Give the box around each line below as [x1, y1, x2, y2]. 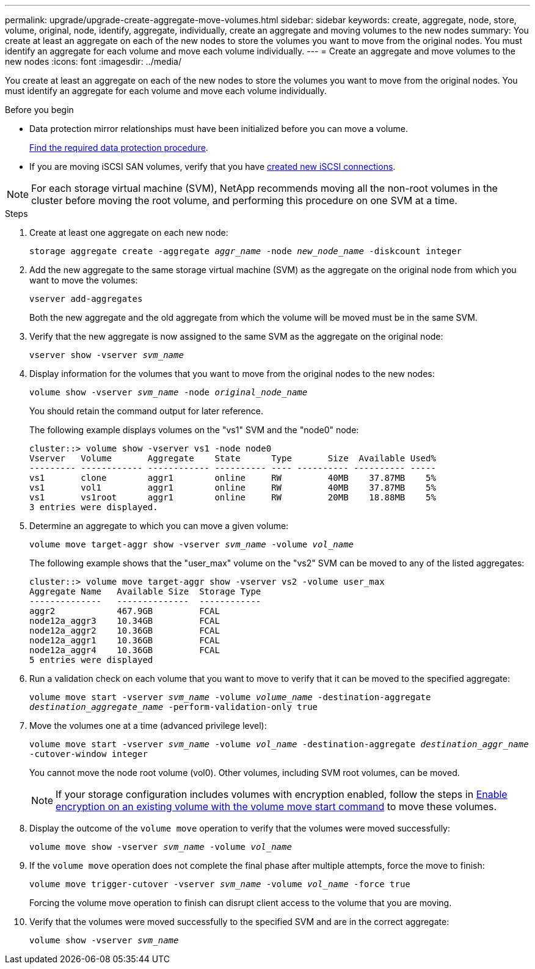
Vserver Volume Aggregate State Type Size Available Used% [29, 453, 436, 463]
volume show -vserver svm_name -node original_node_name [29, 387, 308, 397]
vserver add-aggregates [29, 294, 143, 304]
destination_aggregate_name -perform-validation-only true [29, 702, 318, 712]
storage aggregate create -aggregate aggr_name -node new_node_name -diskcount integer [29, 246, 462, 256]
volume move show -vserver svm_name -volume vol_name [29, 842, 292, 852]
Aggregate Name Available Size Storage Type [29, 587, 261, 596]
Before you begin [5, 104, 74, 115]
